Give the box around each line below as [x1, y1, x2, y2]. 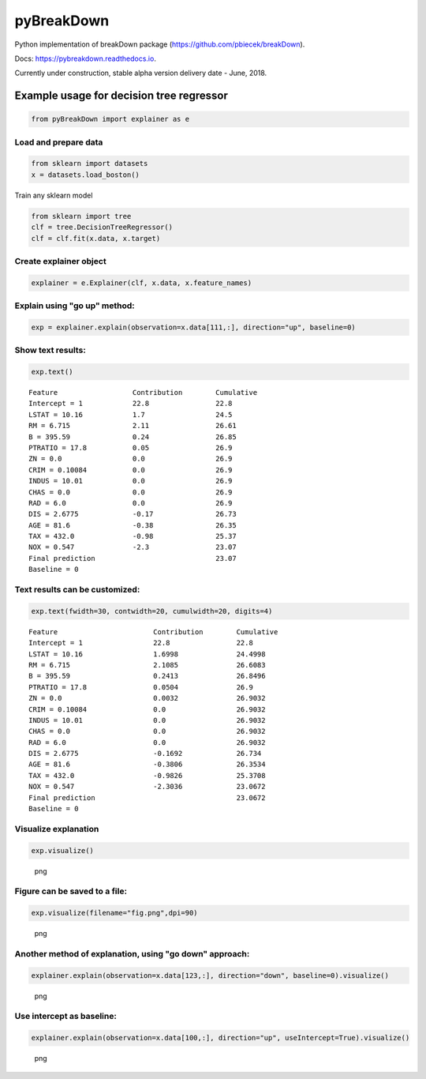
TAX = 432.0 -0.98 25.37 [28, 532, 237, 541]
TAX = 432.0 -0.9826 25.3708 [28, 771, 266, 780]
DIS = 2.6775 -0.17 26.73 [28, 509, 237, 519]
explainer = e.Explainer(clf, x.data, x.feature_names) [31, 278, 252, 288]
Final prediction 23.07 [28, 554, 237, 562]
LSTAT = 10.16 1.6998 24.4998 [28, 649, 266, 659]
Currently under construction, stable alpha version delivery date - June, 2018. [14, 68, 267, 78]
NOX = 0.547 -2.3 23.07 [28, 543, 237, 552]
